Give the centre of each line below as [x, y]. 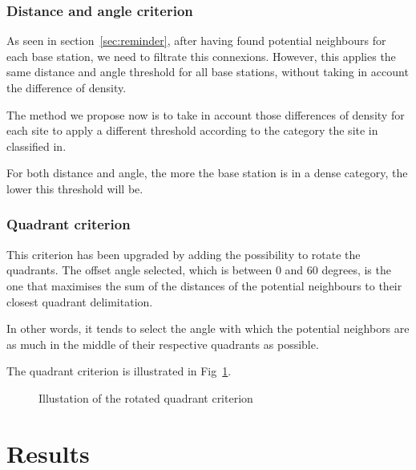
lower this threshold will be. [75, 188]
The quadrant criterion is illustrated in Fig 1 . [119, 371]
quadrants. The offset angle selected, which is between [139, 270]
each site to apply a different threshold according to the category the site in [192, 130]
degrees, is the [356, 270]
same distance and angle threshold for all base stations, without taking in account [208, 72]
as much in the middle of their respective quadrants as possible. [163, 344]
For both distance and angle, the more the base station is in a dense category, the [207, 173]
